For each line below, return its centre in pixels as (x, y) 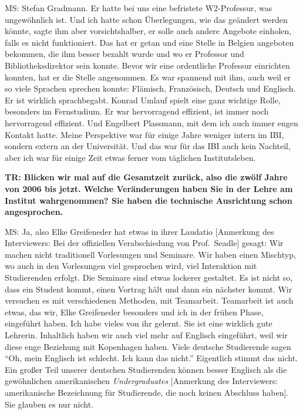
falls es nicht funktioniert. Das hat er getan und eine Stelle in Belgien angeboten (149, 42)
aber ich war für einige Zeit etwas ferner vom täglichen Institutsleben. (130, 157)
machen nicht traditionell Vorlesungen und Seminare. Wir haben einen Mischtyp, (150, 254)
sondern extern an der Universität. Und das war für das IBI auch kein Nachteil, (148, 146)
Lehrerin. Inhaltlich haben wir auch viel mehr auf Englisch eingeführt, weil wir (146, 335)
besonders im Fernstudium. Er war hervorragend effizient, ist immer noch (137, 111)
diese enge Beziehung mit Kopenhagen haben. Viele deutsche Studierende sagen (148, 346)
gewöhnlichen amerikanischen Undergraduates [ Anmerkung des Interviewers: (142, 381)
